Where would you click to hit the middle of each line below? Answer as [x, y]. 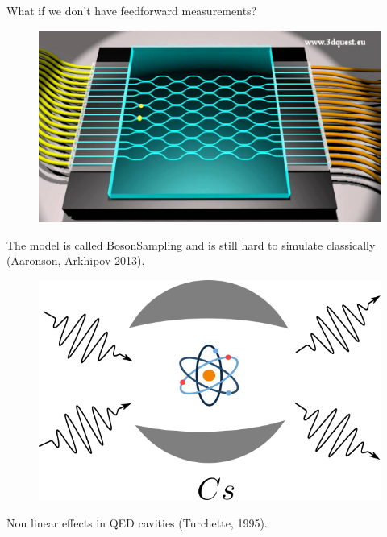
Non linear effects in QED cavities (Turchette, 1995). [137, 522]
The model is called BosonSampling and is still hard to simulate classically [191, 244]
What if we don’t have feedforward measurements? [132, 10]
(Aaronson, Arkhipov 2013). [76, 260]
